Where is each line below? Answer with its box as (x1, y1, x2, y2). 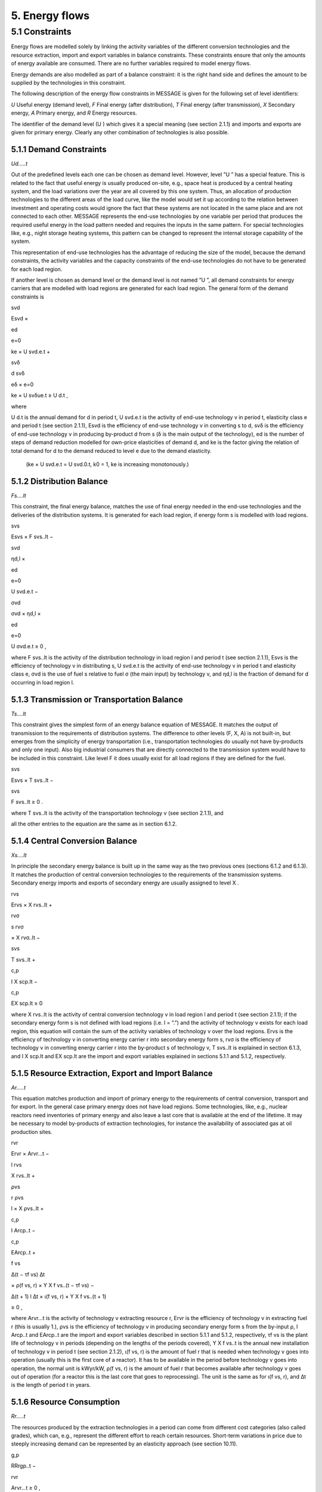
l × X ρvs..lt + (11, 1205, 44, 1212)
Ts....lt (11, 710, 26, 717)
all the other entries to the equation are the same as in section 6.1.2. (11, 821, 177, 828)
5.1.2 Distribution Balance (11, 476, 109, 486)
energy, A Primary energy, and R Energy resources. (11, 109, 137, 116)
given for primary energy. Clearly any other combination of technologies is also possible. (11, 128, 230, 135)
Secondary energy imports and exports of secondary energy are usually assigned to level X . (11, 879, 239, 886)
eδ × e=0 (11, 381, 34, 388)
